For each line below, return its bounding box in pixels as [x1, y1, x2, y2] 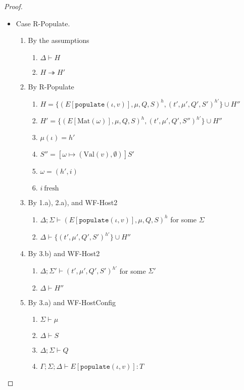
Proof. [4, 1, 23, 11]
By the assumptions [28, 35, 89, 45]
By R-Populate [28, 81, 74, 91]
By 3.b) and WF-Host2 [28, 248, 100, 259]
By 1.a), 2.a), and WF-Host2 [28, 197, 118, 208]
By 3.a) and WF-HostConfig [28, 297, 116, 307]
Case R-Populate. [16, 18, 70, 28]
